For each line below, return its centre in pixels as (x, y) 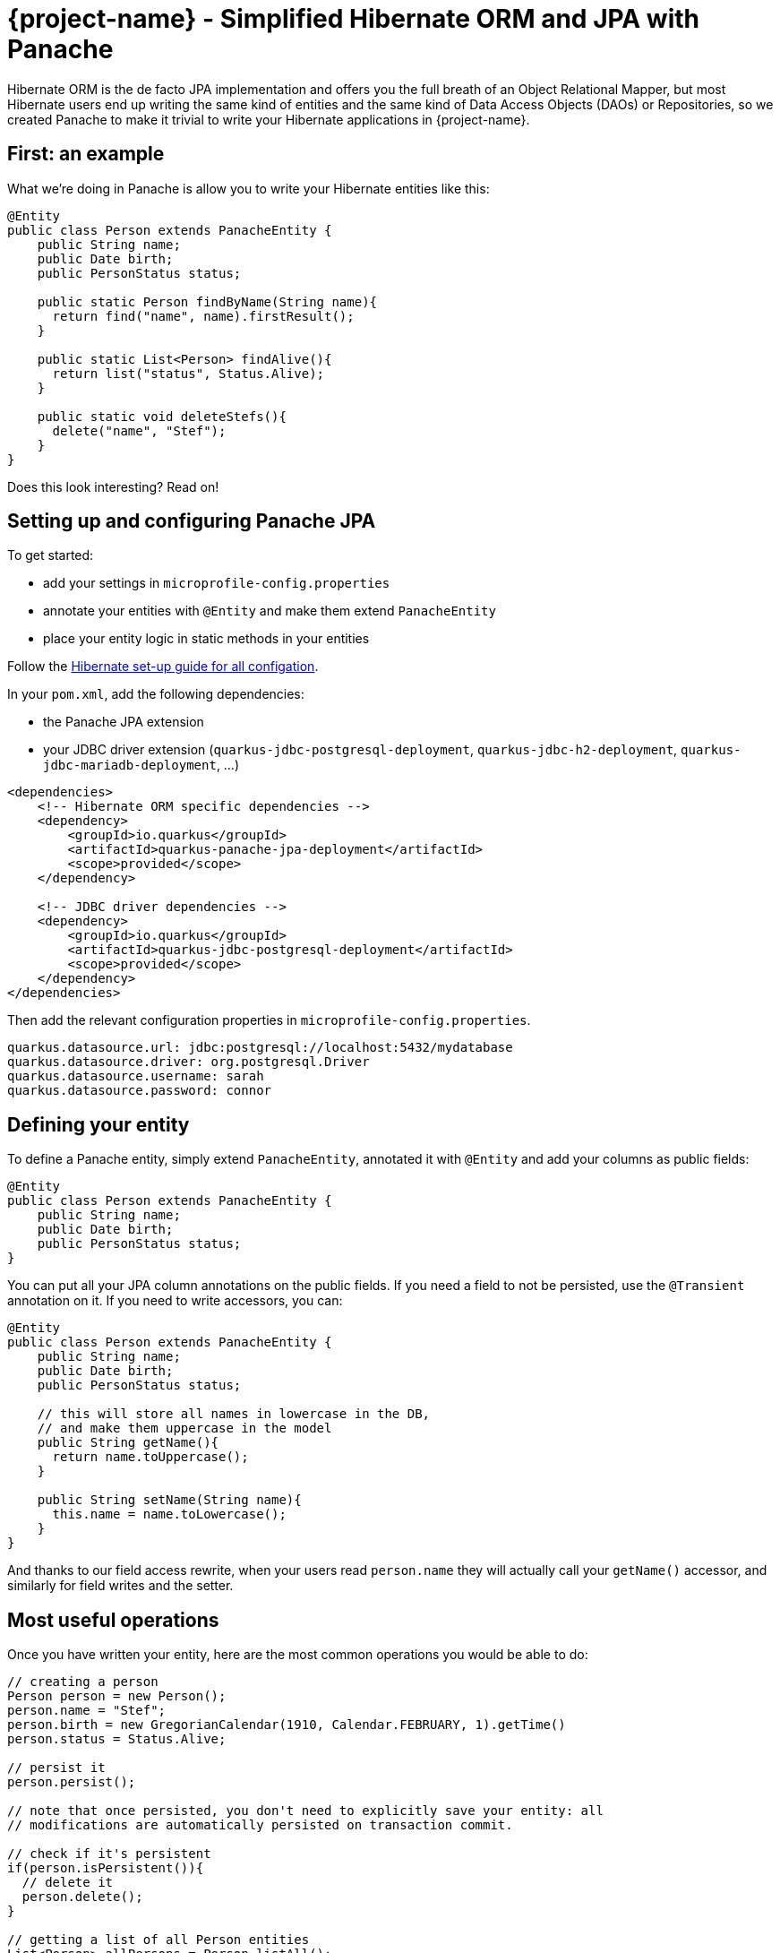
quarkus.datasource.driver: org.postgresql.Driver (189, 1062)
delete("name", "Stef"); (139, 430)
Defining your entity (99, 1124)
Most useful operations (113, 1620)
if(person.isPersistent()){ (106, 1868)
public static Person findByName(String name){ (207, 301)
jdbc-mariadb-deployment (130, 766)
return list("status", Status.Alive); (189, 373)
